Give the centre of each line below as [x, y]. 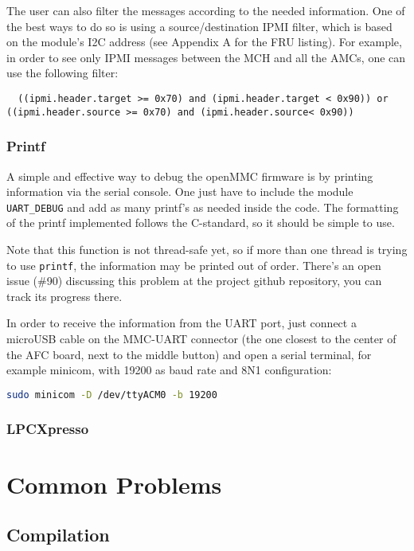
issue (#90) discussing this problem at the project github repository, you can [194, 281]
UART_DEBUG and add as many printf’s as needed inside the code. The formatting [203, 207]
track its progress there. [64, 296]
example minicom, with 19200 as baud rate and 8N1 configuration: [169, 370]
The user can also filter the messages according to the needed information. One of [206, 10]
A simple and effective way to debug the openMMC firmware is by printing [190, 176]
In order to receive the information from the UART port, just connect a [182, 323]
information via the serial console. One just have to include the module [180, 191]
